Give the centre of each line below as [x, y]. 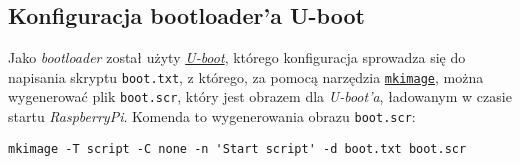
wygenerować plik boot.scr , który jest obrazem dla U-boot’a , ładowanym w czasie [260, 96]
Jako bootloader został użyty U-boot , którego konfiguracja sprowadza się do [237, 57]
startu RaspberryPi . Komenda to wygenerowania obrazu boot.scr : [212, 116]
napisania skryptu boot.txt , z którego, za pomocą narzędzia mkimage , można [246, 76]
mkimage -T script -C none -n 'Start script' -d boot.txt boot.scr [237, 148]
